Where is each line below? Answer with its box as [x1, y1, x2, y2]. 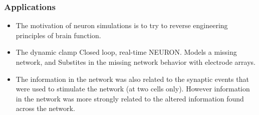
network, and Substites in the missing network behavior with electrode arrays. [16, 57, 255, 67]
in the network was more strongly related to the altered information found [16, 93, 244, 103]
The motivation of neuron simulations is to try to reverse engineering [16, 20, 228, 31]
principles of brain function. [16, 30, 101, 40]
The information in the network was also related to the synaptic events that [16, 73, 249, 84]
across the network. [16, 103, 75, 113]
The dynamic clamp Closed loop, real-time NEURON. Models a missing [16, 47, 237, 57]
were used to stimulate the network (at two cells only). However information [16, 83, 250, 94]
